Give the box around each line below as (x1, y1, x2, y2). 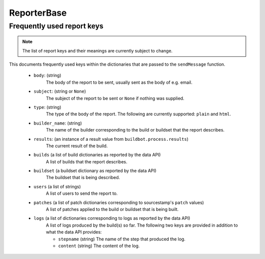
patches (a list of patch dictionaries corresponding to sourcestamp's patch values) (33, 199, 204, 206)
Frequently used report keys (9, 22, 104, 30)
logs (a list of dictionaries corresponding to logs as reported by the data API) (33, 215, 190, 221)
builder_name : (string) (33, 120, 82, 126)
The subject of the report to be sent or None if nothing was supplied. (46, 95, 185, 101)
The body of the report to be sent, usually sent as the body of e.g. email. (46, 79, 193, 85)
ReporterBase (9, 7, 67, 18)
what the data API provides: (46, 229, 102, 235)
